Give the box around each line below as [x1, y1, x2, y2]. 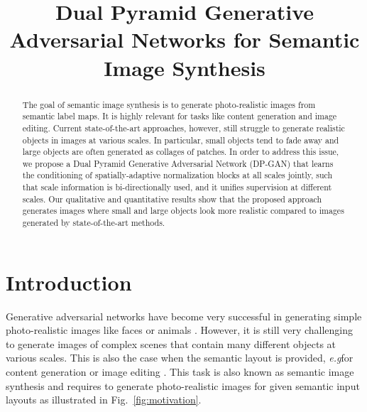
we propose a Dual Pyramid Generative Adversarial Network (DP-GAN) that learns [22, 157, 334, 169]
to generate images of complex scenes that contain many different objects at [6, 336, 336, 351]
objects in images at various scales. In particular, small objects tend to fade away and [22, 134, 339, 146]
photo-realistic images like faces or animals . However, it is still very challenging [6, 322, 354, 337]
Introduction [6, 267, 132, 296]
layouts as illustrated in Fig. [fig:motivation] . [6, 392, 202, 407]
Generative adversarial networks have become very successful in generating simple [6, 308, 362, 323]
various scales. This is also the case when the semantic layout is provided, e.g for [6, 350, 354, 365]
